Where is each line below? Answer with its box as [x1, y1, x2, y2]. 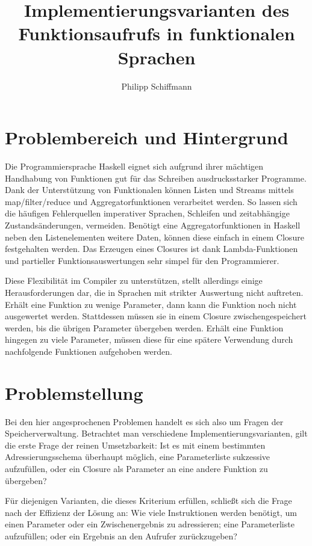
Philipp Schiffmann [121, 79, 192, 92]
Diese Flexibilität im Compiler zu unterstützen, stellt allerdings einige [5, 274, 263, 287]
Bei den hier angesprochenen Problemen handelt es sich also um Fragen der [5, 415, 284, 428]
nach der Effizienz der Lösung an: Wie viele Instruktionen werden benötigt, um [5, 506, 297, 518]
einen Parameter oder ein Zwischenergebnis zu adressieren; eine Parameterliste [5, 518, 295, 530]
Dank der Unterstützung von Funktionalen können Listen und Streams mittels [5, 183, 294, 196]
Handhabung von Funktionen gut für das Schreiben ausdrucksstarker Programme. [5, 171, 307, 184]
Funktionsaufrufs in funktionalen [18, 21, 295, 46]
